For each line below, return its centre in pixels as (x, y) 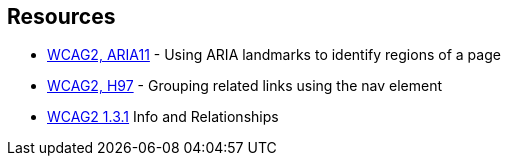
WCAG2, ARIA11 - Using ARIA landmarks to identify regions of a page (274, 55)
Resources (61, 16)
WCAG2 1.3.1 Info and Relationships (163, 117)
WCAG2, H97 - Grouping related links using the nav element (245, 86)
